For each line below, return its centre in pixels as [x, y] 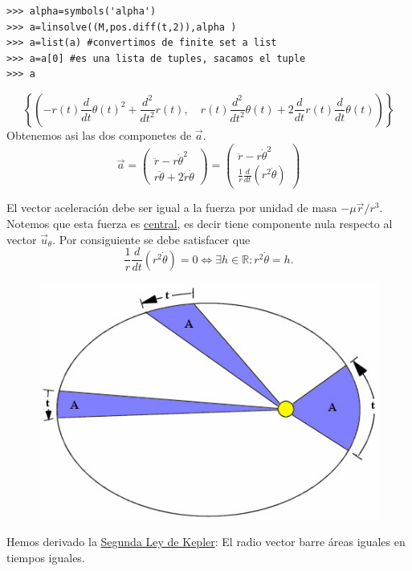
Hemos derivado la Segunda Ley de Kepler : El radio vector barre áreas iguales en [206, 542]
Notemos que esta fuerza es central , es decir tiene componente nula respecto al [200, 223]
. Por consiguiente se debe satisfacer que [151, 239]
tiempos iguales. [46, 557]
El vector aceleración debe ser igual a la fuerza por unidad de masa [172, 208]
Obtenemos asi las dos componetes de [99, 135]
